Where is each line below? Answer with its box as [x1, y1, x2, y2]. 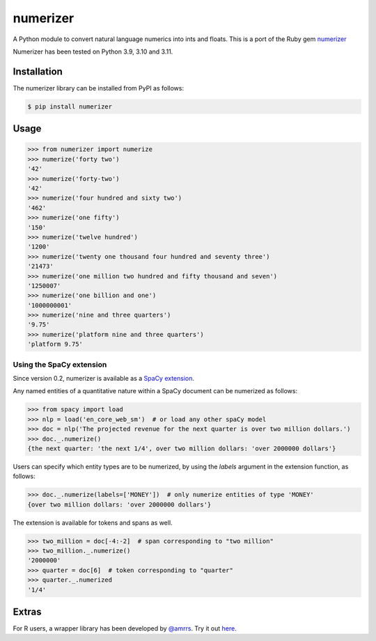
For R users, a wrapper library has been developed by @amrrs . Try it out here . [13, 624, 237, 633]
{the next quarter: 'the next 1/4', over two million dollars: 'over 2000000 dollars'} [27, 444, 336, 452]
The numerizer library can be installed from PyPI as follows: [13, 84, 185, 92]
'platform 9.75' [27, 340, 84, 348]
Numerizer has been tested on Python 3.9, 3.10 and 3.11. [13, 47, 173, 56]
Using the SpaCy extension [13, 359, 107, 369]
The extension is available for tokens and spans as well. [13, 519, 173, 527]
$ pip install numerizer [27, 102, 113, 111]
